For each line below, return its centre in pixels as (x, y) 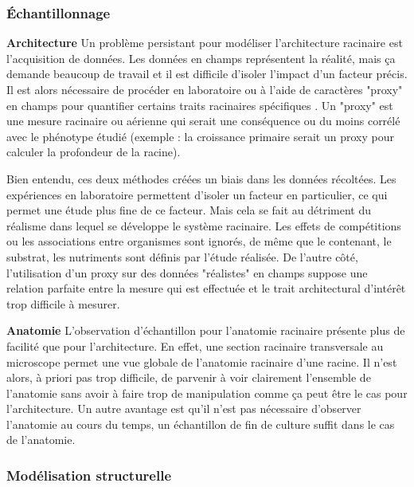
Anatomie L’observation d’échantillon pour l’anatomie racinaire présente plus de (206, 330)
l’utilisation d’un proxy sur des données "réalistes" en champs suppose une (187, 272)
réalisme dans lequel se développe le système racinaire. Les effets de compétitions (204, 225)
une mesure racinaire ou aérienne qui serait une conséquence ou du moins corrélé (203, 121)
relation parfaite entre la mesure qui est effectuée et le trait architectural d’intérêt (206, 288)
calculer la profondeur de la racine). (94, 152)
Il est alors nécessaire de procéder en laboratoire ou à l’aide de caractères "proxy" (205, 89)
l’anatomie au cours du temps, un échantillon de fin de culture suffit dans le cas (201, 424)
